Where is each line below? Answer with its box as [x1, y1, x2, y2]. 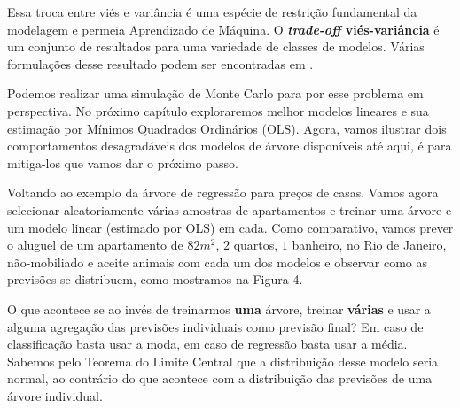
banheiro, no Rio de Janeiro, [292, 235, 447, 254]
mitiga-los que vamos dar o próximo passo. [7, 153, 238, 172]
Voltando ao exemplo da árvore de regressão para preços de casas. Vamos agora [7, 183, 439, 202]
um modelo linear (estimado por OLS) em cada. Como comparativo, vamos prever [7, 218, 454, 236]
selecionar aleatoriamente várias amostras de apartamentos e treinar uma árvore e [7, 200, 452, 219]
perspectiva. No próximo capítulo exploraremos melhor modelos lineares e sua [7, 101, 429, 119]
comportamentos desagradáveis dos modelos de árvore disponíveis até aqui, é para [7, 136, 452, 155]
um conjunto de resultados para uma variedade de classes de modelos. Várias [7, 37, 425, 56]
